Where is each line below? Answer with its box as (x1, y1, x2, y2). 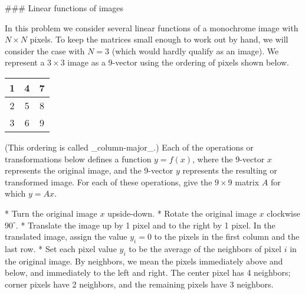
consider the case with (5, 44, 85, 57)
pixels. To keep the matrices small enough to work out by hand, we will (29, 33, 288, 45)
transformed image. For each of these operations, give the (5, 175, 212, 188)
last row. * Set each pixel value (5, 242, 117, 254)
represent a (5, 56, 45, 68)
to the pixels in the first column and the (154, 230, 300, 243)
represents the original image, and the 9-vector (5, 164, 173, 177)
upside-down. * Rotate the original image (107, 207, 257, 219)
